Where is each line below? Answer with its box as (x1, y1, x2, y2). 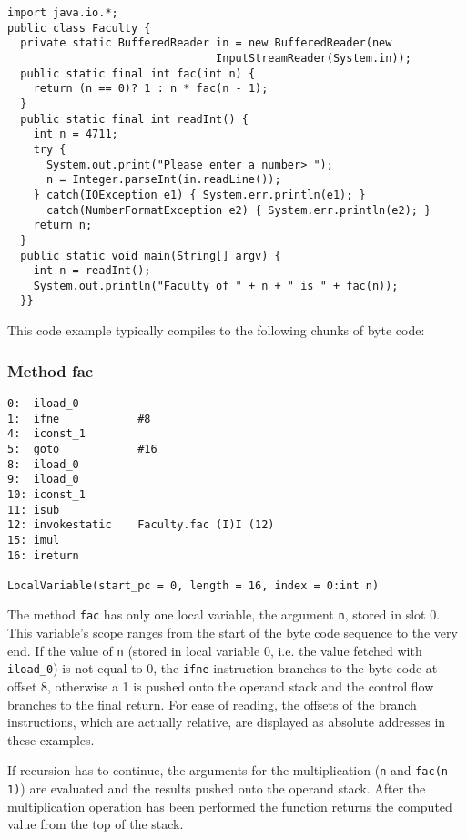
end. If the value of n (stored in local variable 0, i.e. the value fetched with (7, 640, 422, 660)
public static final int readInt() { (20, 112, 249, 126)
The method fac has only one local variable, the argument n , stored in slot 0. (7, 605, 441, 624)
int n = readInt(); (33, 264, 151, 278)
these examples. (7, 730, 95, 749)
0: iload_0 (7, 396, 79, 410)
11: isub (7, 503, 60, 517)
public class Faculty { (7, 21, 151, 35)
